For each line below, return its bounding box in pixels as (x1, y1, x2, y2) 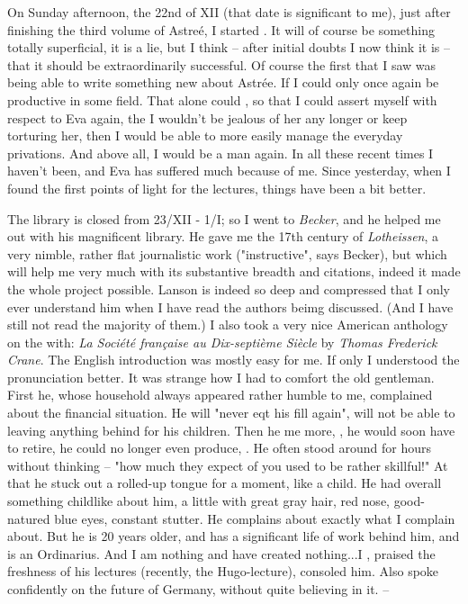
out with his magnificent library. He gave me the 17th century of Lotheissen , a (7, 227, 439, 246)
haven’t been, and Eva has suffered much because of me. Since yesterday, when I (7, 161, 451, 180)
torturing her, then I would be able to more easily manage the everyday (7, 126, 403, 145)
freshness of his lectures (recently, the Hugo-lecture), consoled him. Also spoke (7, 562, 439, 581)
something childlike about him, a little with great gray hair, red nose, (7, 491, 390, 510)
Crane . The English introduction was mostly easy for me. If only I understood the (7, 350, 460, 369)
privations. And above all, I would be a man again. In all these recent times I (7, 143, 434, 162)
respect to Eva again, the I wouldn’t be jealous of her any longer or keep (7, 108, 408, 127)
